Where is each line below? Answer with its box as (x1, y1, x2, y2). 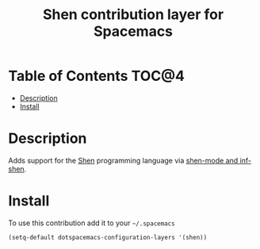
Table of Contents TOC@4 (8, 67, 185, 85)
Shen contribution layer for (42, 6, 224, 24)
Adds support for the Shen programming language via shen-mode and (8, 155, 239, 165)
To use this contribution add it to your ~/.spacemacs (8, 218, 176, 228)
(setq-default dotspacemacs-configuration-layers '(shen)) (8, 233, 208, 241)
